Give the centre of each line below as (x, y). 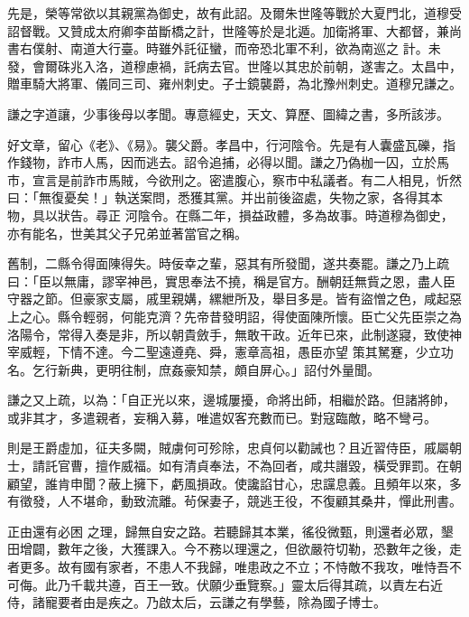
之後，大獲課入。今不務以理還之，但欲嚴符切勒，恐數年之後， (266, 549)
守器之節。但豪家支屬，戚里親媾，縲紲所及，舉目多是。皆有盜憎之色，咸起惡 (234, 299)
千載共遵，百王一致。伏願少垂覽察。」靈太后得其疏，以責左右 (250, 584)
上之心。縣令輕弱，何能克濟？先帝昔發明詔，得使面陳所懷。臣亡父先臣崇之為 (234, 316)
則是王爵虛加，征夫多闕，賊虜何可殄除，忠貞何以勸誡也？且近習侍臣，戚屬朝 (234, 448)
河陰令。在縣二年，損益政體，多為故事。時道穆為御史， (289, 215)
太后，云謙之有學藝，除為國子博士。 (278, 602)
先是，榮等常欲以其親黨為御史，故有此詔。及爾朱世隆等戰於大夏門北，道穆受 (234, 13)
